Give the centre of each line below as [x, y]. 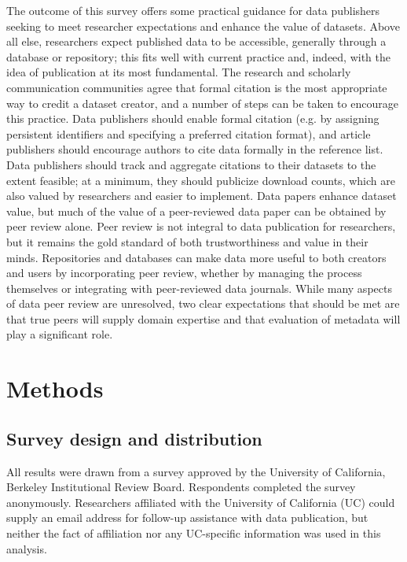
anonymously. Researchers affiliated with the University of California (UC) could [201, 502]
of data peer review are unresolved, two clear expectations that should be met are [203, 303]
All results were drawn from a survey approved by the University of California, [196, 471]
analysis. [27, 548]
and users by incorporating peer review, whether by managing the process [184, 273]
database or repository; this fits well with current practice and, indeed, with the [199, 56]
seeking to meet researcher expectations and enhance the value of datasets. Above [203, 26]
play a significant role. [60, 334]
